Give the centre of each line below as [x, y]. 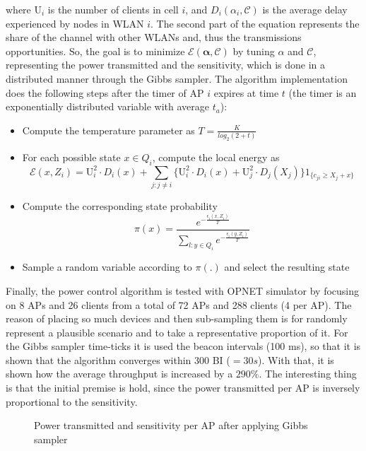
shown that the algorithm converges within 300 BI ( [118, 359]
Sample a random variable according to [107, 267]
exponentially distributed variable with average [108, 106]
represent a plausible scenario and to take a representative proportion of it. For [177, 332]
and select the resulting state [287, 267]
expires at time [246, 92]
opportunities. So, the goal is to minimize [95, 51]
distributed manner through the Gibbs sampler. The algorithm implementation [177, 78]
